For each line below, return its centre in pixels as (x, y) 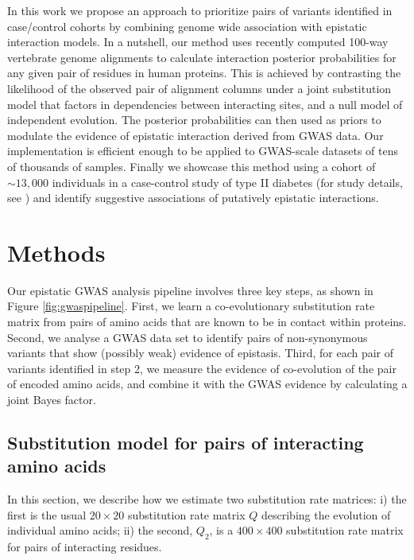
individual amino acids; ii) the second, (100, 530)
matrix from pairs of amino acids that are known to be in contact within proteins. (207, 322)
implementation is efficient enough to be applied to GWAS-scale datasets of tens (203, 151)
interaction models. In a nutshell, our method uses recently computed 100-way (198, 42)
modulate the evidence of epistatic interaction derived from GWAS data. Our (195, 135)
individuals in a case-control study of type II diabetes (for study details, (227, 182)
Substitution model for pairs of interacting (186, 442)
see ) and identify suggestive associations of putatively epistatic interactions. (193, 198)
